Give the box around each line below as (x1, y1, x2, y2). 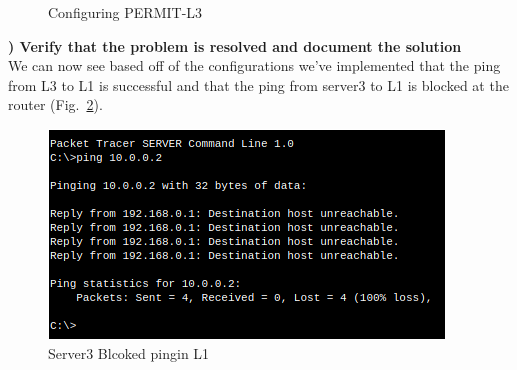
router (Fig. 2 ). (8, 94, 103, 115)
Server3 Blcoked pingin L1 (48, 342, 210, 363)
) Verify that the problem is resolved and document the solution (8, 35, 462, 56)
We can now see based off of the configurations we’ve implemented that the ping (8, 55, 501, 76)
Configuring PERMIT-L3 (48, 2, 203, 22)
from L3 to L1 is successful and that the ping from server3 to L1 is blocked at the (8, 74, 509, 95)
